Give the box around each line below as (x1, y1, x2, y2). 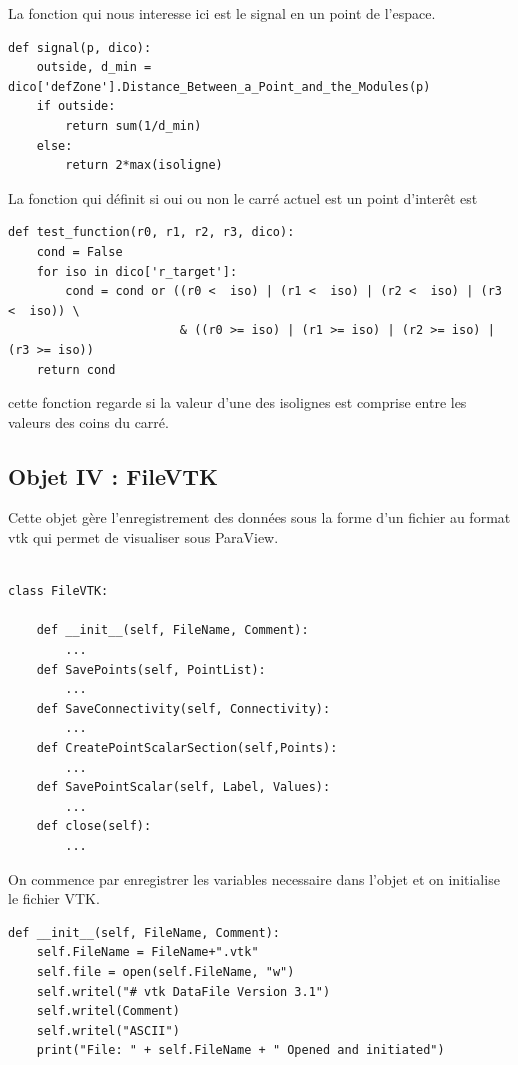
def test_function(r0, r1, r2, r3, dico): (8, 225, 295, 240)
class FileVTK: (8, 584, 109, 599)
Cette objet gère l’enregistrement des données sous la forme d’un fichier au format (8, 507, 511, 528)
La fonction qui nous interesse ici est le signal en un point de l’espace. (8, 3, 436, 23)
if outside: (36, 99, 116, 114)
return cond (36, 362, 116, 377)
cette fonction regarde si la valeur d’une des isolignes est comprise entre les (8, 392, 467, 413)
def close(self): (36, 819, 152, 834)
